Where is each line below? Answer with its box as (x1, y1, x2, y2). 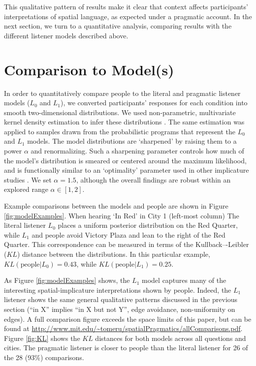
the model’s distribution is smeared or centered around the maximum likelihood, (4, 155, 247, 165)
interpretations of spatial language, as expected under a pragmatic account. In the (4, 11, 252, 21)
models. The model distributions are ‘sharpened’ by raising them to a (27, 136, 237, 146)
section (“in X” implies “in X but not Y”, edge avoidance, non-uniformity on (4, 304, 235, 314)
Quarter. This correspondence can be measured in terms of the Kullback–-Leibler (4, 239, 249, 249)
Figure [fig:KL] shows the (4, 333, 80, 343)
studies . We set (4, 174, 52, 184)
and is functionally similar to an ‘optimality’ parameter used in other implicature (4, 165, 249, 175)
